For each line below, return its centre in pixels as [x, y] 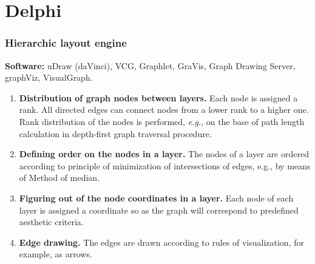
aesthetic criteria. [51, 222]
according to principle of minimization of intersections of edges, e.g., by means [165, 165]
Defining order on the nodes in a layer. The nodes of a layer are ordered [164, 154]
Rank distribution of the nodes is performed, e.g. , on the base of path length [162, 121]
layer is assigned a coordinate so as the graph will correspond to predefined [159, 210]
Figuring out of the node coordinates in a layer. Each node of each [156, 198]
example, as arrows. [56, 254]
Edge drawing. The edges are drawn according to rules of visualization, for [161, 242]
